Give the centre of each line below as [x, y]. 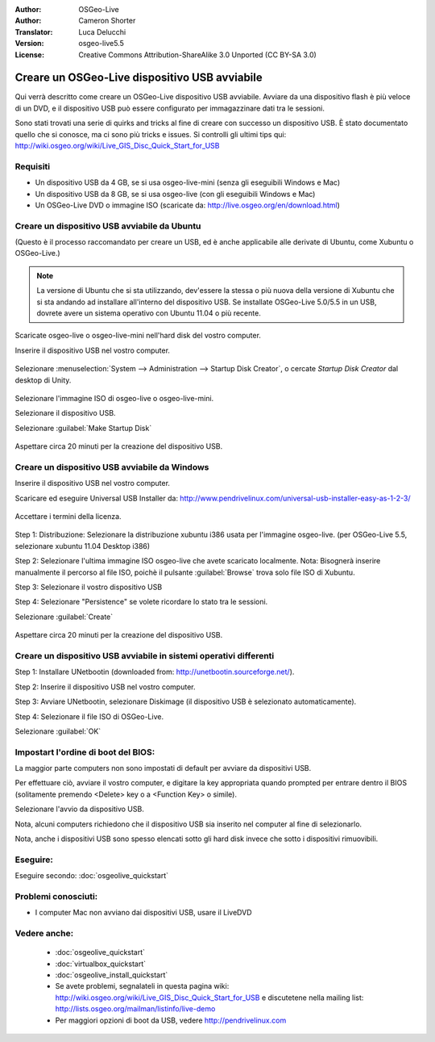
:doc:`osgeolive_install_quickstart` [112, 975]
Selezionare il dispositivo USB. [65, 413]
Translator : [34, 31]
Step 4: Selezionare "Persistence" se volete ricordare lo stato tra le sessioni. [141, 602]
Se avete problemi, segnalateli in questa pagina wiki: [142, 986]
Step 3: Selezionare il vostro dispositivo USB [89, 587]
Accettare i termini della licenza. [68, 517]
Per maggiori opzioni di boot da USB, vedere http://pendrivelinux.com [171, 1020]
